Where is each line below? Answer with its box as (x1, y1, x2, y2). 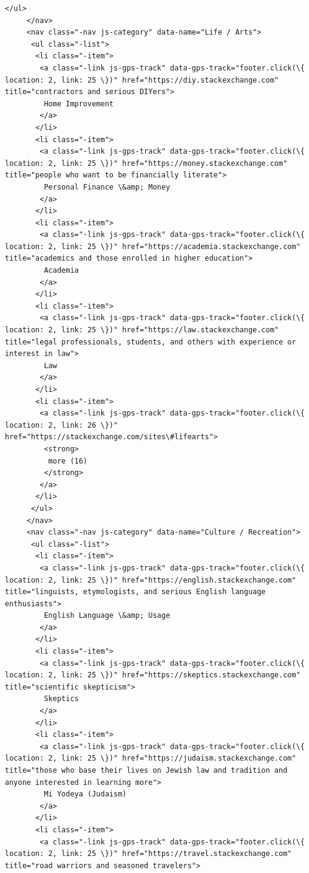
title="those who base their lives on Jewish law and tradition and (5, 766, 288, 775)
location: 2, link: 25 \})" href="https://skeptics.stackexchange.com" (5, 671, 301, 680)
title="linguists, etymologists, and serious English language (5, 587, 266, 597)
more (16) (48, 456, 88, 465)
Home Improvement (44, 99, 114, 108)
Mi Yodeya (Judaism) (44, 790, 127, 799)
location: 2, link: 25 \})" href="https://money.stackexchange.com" (5, 159, 288, 168)
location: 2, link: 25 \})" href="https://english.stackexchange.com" (5, 575, 296, 584)
